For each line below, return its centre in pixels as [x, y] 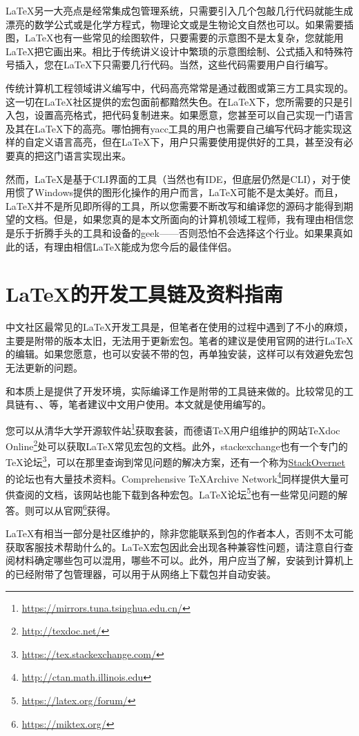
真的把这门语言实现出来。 [73, 155]
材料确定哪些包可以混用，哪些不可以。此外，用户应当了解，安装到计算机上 [184, 560]
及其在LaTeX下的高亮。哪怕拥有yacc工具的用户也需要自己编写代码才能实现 [174, 128]
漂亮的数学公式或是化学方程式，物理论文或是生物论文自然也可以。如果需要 [175, 24]
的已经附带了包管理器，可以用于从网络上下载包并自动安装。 [141, 574]
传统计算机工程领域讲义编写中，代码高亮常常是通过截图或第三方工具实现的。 [179, 87]
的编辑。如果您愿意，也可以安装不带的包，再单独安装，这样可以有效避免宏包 [179, 354]
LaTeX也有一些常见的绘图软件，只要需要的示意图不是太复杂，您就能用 [184, 38]
